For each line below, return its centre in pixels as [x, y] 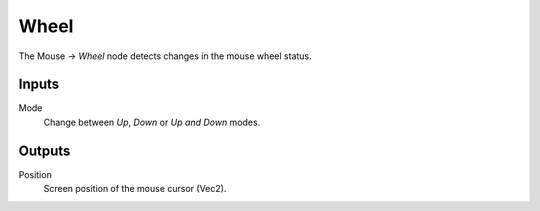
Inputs [39, 84]
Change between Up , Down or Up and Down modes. [152, 122]
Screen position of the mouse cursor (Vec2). [135, 189]
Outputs [44, 150]
